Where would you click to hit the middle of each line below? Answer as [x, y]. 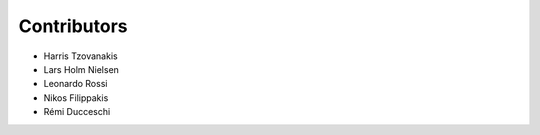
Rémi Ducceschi [77, 112]
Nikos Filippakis [76, 97]
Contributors [73, 26]
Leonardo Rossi [75, 84]
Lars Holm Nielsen [81, 69]
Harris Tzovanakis [81, 56]
